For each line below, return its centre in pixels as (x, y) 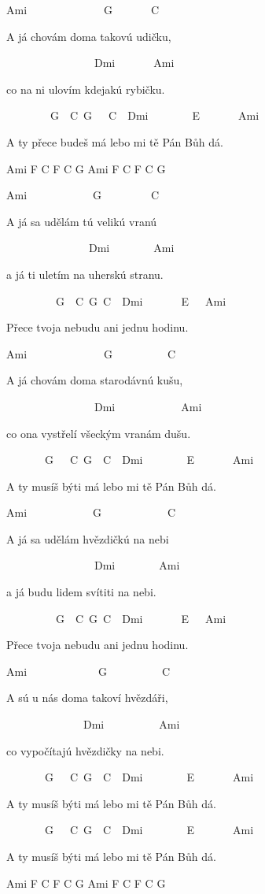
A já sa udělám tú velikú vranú (82, 221)
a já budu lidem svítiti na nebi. (81, 592)
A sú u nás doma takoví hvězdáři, (87, 697)
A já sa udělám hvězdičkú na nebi (88, 538)
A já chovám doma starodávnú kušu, (95, 380)
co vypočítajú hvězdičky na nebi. (85, 750)
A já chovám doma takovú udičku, (89, 36)
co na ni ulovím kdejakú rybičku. (86, 89)
